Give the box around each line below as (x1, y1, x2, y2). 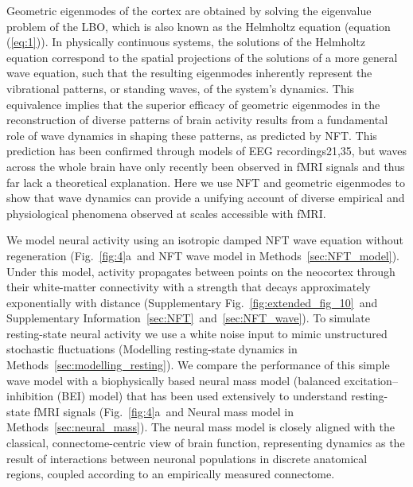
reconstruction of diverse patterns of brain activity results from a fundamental (6, 111, 388, 128)
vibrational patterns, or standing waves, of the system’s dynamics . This (6, 80, 355, 96)
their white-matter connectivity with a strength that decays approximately (6, 279, 371, 295)
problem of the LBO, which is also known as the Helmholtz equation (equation (6, 18, 391, 34)
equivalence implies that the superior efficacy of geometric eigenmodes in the (6, 95, 380, 112)
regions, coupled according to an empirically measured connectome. (6, 466, 335, 482)
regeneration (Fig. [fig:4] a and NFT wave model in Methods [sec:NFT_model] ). (6, 247, 399, 263)
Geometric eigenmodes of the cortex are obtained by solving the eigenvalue (6, 2, 372, 18)
